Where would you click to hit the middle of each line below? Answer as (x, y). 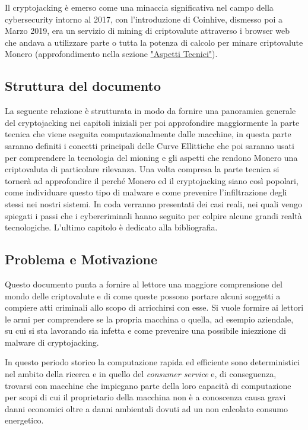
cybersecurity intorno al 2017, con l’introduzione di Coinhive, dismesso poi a (144, 19)
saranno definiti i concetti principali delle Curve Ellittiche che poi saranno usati (150, 145)
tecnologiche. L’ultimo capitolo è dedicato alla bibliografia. (111, 227)
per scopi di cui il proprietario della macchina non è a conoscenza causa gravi (145, 397)
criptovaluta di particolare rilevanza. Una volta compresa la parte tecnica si (142, 169)
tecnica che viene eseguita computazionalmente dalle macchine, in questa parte (148, 134)
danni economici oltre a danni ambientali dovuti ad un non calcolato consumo (146, 408)
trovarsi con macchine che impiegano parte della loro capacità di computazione (148, 385)
